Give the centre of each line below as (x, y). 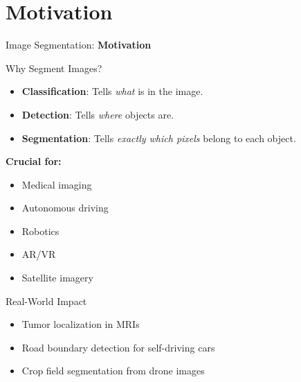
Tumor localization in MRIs (81, 324)
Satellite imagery (57, 278)
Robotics (40, 231)
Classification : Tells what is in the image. (112, 91)
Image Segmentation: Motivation (79, 45)
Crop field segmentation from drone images (113, 371)
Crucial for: (34, 161)
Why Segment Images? (54, 68)
